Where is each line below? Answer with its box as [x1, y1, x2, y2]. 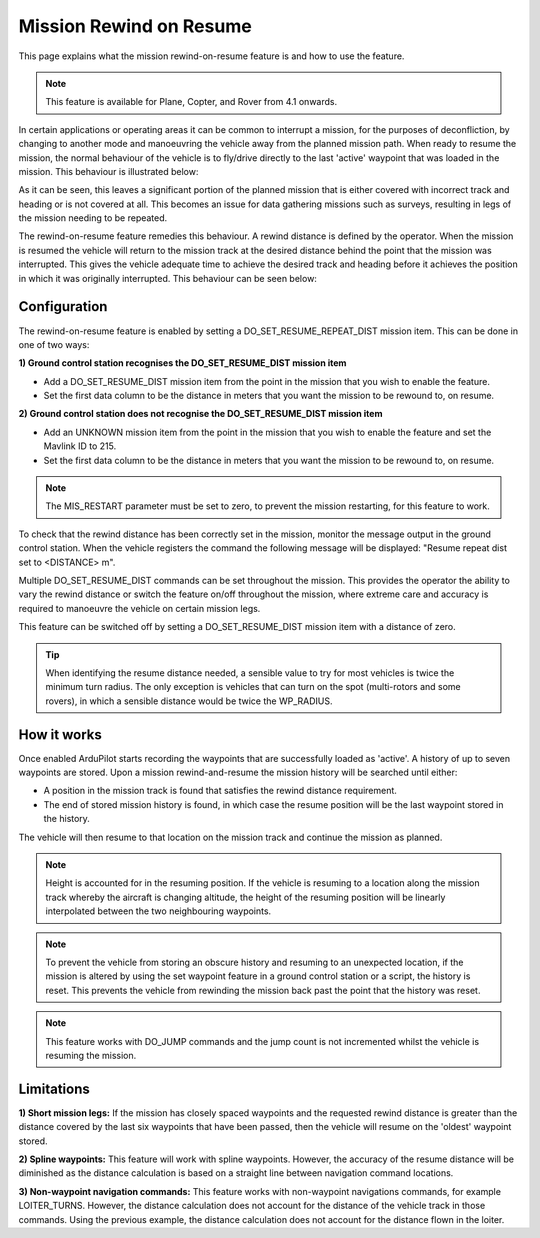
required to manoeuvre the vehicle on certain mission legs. [18, 602, 261, 614]
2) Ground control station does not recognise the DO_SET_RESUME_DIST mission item [18, 408, 383, 420]
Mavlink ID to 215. [43, 440, 117, 452]
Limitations [18, 1080, 90, 1097]
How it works [18, 726, 102, 743]
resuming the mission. [45, 1049, 137, 1061]
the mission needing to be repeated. [18, 212, 168, 224]
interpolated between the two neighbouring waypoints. [45, 905, 272, 917]
